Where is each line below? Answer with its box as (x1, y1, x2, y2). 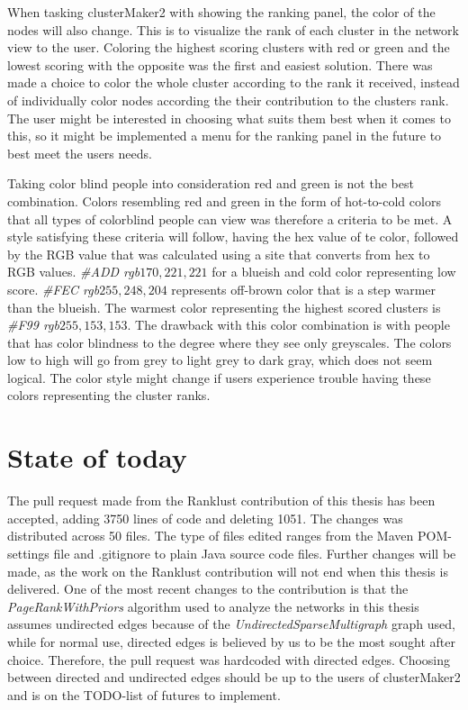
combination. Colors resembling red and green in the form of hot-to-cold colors (7, 191, 441, 210)
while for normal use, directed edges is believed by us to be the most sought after (7, 632, 455, 651)
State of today (7, 439, 187, 476)
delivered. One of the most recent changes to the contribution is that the (7, 579, 409, 598)
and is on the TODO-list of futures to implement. (7, 685, 281, 704)
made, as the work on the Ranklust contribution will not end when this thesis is (7, 561, 448, 580)
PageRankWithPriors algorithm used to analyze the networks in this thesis (7, 596, 419, 615)
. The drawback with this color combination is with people (127, 315, 450, 334)
